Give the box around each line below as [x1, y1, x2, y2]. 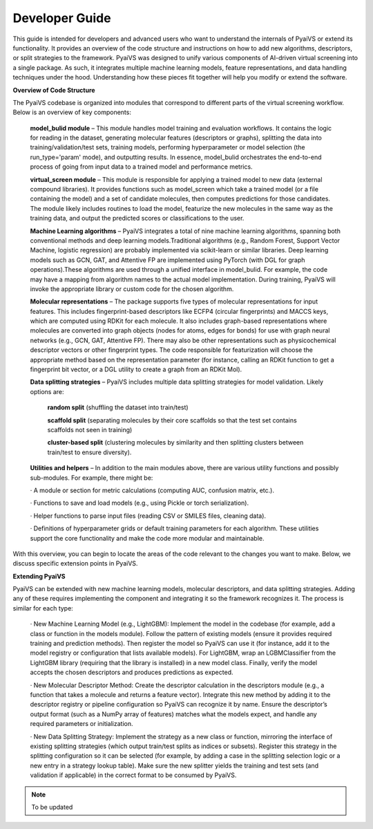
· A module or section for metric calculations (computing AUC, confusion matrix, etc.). [30, 486, 274, 494]
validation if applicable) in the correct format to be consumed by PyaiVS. [30, 771, 237, 779]
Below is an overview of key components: [12, 108, 131, 117]
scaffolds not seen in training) [47, 426, 133, 434]
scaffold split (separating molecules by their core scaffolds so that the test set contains [47, 416, 297, 425]
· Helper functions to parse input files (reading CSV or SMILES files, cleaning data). [30, 512, 266, 520]
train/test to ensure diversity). [47, 448, 132, 456]
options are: [30, 387, 65, 395]
